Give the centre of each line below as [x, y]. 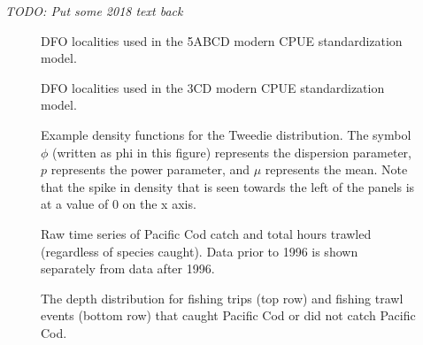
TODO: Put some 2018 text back [94, 11]
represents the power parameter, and [150, 169]
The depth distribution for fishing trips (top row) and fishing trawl [222, 298]
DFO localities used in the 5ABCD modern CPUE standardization [222, 40]
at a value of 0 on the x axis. [119, 204]
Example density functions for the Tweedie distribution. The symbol [226, 134]
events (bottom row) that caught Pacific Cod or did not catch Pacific [228, 315]
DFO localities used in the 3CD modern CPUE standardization [213, 87]
